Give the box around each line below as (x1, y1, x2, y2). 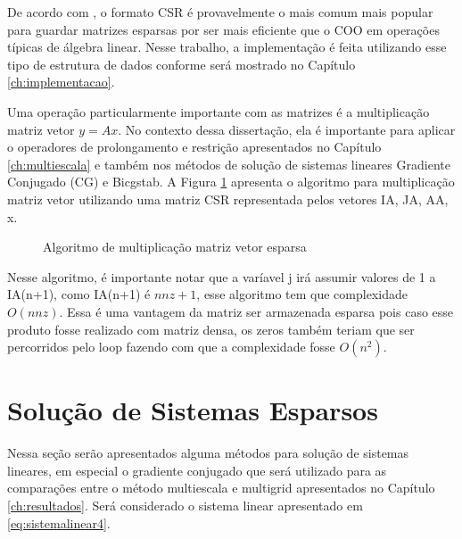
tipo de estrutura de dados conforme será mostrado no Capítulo (7, 54, 356, 73)
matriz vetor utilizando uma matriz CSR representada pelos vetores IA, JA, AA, (7, 189, 449, 208)
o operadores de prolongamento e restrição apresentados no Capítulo (7, 137, 382, 156)
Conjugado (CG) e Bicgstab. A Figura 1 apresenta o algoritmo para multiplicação (7, 172, 455, 191)
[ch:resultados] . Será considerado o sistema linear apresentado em (7, 496, 363, 514)
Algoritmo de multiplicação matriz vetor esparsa (43, 237, 307, 256)
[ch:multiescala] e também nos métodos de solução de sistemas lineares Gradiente (7, 154, 450, 173)
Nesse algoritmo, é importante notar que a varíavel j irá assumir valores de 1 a (7, 267, 436, 286)
